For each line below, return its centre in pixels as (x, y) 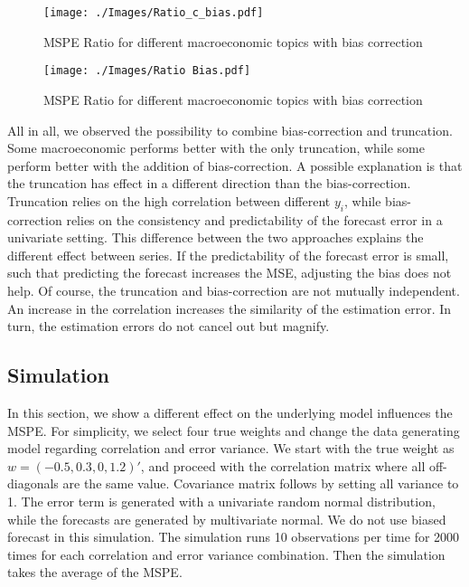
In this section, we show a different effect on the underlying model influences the (230, 413)
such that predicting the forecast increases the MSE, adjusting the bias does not (230, 273)
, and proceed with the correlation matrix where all (283, 465)
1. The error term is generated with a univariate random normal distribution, (221, 501)
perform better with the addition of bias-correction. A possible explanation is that (235, 165)
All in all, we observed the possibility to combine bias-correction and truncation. (230, 130)
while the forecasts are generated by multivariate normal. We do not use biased (227, 519)
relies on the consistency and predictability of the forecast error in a (254, 219)
